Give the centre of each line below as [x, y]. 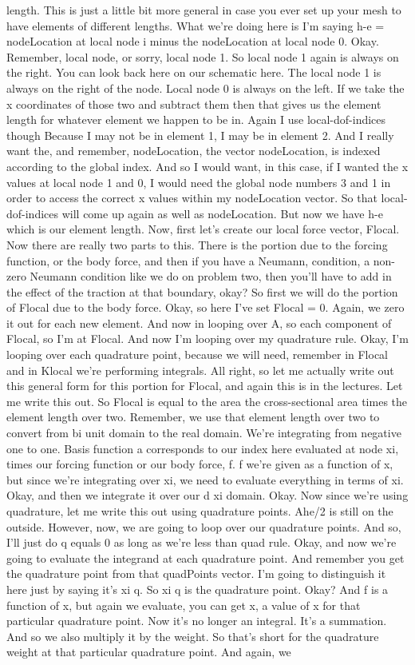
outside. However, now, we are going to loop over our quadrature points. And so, [204, 526]
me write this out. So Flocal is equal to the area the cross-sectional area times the [207, 401]
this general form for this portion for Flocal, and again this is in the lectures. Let [205, 386]
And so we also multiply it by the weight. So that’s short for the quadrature [193, 636]
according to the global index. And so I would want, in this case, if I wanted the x [207, 166]
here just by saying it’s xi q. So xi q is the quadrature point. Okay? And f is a [198, 589]
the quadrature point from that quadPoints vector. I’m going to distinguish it [196, 573]
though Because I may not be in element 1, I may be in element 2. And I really [200, 135]
